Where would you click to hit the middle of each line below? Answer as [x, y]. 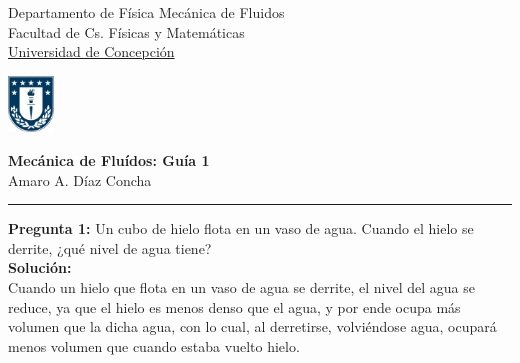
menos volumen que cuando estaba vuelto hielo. [154, 345]
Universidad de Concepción [91, 51]
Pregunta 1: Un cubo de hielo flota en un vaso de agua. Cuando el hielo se [241, 228]
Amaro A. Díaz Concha [80, 179]
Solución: [40, 267]
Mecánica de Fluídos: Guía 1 [109, 160]
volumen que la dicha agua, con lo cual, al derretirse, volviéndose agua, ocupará [252, 326]
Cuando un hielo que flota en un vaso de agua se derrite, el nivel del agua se [241, 287]
